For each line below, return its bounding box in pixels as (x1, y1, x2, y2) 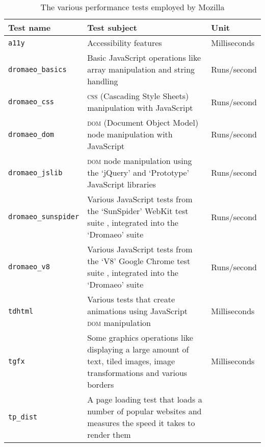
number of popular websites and (87, 405, 202, 417)
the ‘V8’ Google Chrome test (87, 255, 191, 267)
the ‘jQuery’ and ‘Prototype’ (87, 167, 190, 178)
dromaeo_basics (8, 65, 67, 74)
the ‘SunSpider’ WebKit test (87, 205, 189, 217)
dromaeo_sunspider (8, 213, 79, 221)
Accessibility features (87, 37, 162, 49)
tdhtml (8, 307, 34, 315)
